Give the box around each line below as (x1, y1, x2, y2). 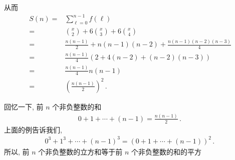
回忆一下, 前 (4, 101, 44, 111)
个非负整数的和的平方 (131, 146, 202, 156)
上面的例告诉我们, (4, 124, 62, 134)
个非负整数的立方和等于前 (38, 146, 123, 156)
